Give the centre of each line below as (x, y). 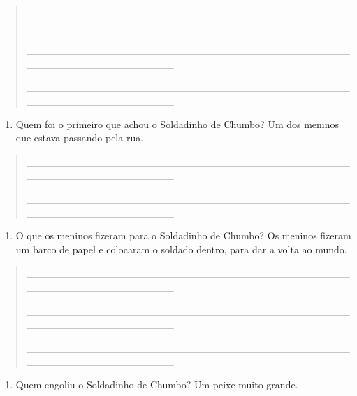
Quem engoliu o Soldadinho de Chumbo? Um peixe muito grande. (157, 384)
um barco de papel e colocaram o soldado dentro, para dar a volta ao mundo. (181, 249)
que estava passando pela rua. (80, 137)
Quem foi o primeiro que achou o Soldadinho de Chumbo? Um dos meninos (177, 123)
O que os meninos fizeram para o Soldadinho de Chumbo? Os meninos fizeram (183, 235)
